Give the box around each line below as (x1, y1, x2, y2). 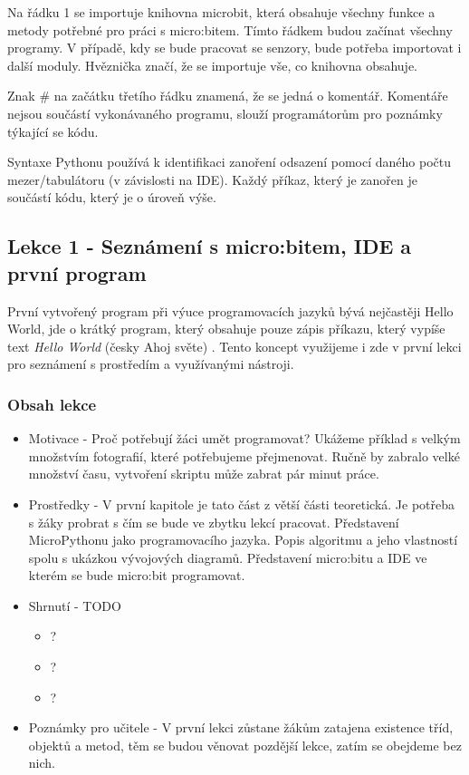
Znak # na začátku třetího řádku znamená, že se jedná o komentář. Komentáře (7, 86, 448, 105)
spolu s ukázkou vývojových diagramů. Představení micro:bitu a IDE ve (28, 547, 427, 567)
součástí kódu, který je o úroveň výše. (7, 188, 216, 207)
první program (7, 258, 147, 286)
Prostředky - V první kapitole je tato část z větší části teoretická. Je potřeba (28, 494, 455, 513)
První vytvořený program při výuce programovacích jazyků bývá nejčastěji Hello (7, 301, 454, 320)
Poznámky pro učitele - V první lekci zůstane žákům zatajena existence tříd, (28, 718, 454, 737)
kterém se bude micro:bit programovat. (28, 566, 245, 585)
